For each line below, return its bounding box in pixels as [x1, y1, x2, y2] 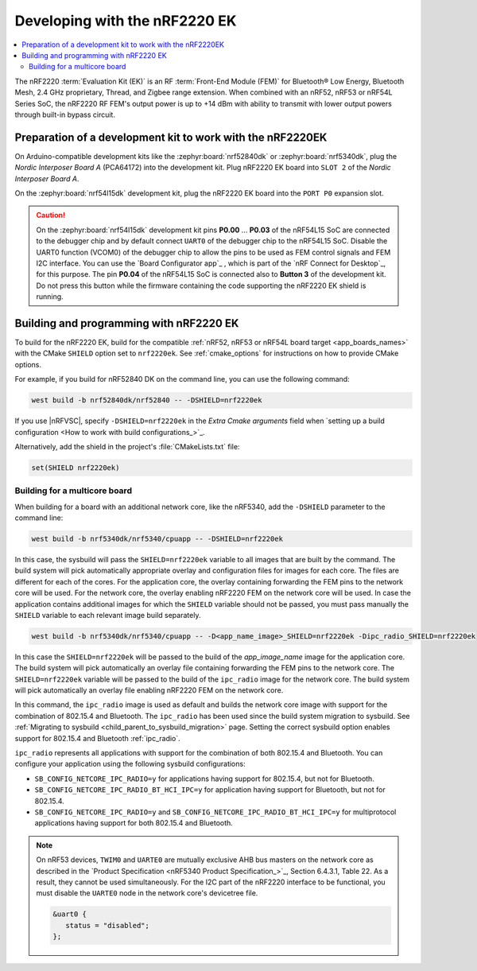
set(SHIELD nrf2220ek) [31, 463, 120, 472]
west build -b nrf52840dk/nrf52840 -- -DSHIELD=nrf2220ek [31, 396, 262, 405]
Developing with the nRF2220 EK [14, 12, 237, 29]
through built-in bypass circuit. [14, 110, 115, 119]
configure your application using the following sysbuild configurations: [14, 759, 246, 769]
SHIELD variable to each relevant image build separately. [14, 610, 201, 619]
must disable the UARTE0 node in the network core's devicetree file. [36, 888, 258, 898]
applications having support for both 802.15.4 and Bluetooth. [34, 818, 234, 828]
